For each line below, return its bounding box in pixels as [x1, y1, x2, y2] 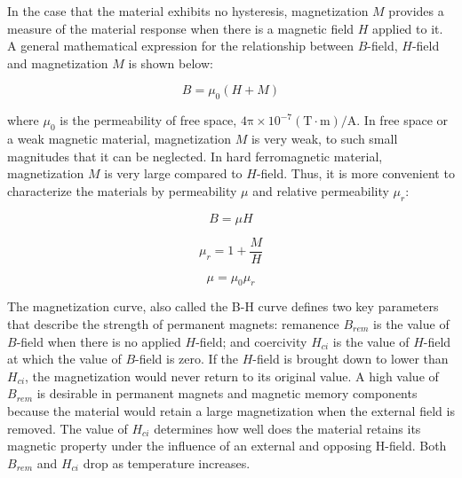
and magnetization [7, 53, 108, 72]
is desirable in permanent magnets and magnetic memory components [36, 384, 418, 403]
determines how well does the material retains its [154, 419, 421, 437]
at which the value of [7, 349, 122, 368]
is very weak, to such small [251, 129, 398, 147]
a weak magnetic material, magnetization [7, 129, 232, 147]
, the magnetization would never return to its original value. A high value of [25, 366, 439, 385]
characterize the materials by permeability [7, 181, 237, 200]
